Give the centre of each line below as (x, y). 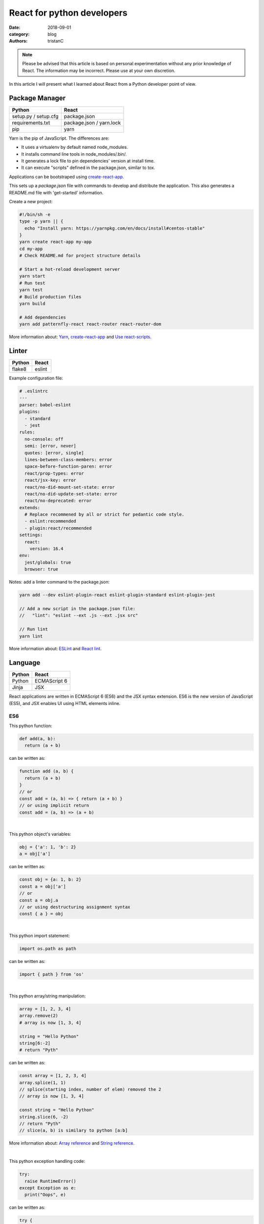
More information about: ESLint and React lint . (55, 649)
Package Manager (37, 98)
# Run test (32, 283)
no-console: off (44, 439)
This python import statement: (40, 936)
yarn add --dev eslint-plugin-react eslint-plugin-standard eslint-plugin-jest (117, 595)
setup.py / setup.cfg (35, 116)
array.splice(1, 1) (43, 1083)
